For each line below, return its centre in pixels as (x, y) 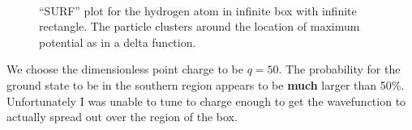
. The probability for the (339, 69)
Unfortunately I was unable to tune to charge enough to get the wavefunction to (206, 101)
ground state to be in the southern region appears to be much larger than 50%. (206, 84)
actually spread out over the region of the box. (122, 117)
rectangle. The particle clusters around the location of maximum (200, 26)
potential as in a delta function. (118, 42)
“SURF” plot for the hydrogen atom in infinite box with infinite (198, 10)
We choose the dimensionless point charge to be (125, 69)
